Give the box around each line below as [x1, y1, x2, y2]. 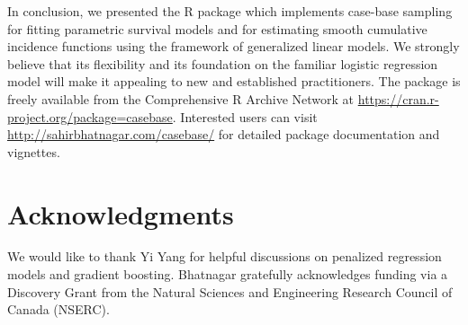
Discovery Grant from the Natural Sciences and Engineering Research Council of [7, 282, 453, 301]
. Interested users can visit [172, 107, 318, 126]
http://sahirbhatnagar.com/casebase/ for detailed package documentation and [7, 125, 440, 144]
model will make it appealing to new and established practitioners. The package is [7, 72, 461, 91]
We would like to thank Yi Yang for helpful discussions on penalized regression [7, 247, 442, 266]
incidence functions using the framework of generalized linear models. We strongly [7, 37, 460, 56]
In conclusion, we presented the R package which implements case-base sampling [7, 2, 453, 20]
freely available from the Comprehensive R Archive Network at [7, 89, 355, 108]
